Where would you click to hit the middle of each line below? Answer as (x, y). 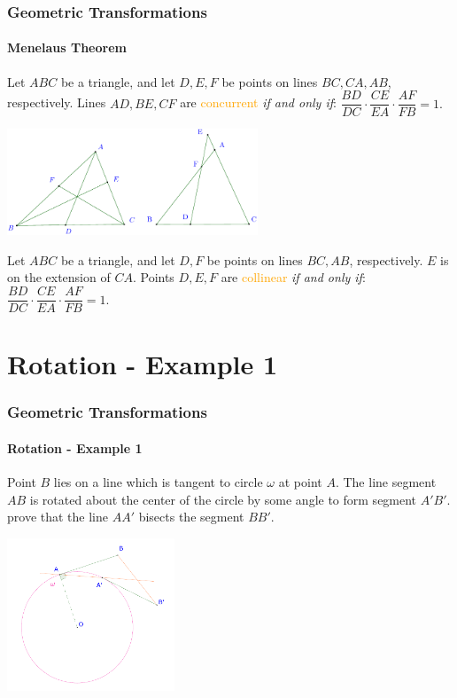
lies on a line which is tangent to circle (158, 482)
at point (300, 482)
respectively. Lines (57, 102)
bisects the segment (191, 517)
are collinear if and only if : (293, 277)
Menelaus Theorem (67, 47)
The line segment (390, 482)
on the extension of (59, 277)
